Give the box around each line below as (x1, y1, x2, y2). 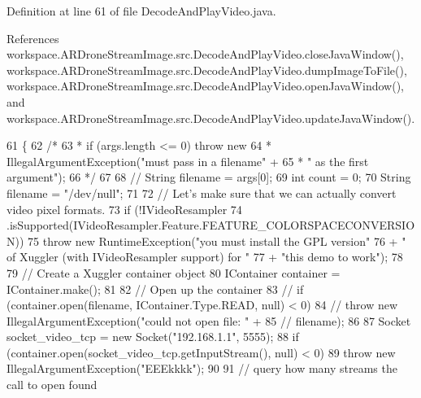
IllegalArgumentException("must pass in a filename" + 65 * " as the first (7, 152, 369, 169)
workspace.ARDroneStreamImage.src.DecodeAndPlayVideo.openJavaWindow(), (7, 77, 404, 94)
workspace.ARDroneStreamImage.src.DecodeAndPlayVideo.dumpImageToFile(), (7, 61, 407, 78)
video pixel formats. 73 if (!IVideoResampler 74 (7, 200, 242, 217)
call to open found (7, 376, 98, 393)
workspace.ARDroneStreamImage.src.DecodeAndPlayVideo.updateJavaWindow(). (7, 109, 415, 126)
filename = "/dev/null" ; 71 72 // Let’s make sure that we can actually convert (7, 184, 397, 201)
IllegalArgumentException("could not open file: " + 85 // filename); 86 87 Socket (7, 312, 411, 329)
